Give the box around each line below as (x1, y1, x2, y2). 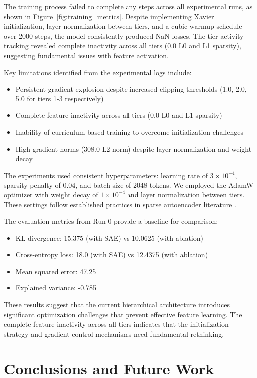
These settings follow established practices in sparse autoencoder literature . (4, 199, 236, 209)
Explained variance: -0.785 (15, 283, 97, 293)
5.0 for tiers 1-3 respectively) (15, 93, 104, 103)
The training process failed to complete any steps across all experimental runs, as (4, 1, 253, 11)
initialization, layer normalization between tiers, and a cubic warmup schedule (4, 21, 242, 31)
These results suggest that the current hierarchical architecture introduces (4, 299, 230, 310)
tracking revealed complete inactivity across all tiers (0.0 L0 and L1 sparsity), (4, 40, 241, 51)
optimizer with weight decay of (4, 189, 98, 199)
